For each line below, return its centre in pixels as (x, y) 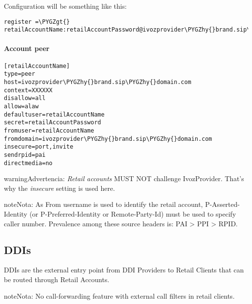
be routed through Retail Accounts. (57, 279)
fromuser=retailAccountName (49, 130)
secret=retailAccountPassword (53, 123)
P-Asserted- (222, 204)
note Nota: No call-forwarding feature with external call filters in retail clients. (119, 296)
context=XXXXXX (28, 90)
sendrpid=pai (25, 155)
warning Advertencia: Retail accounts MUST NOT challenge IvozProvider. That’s (124, 178)
